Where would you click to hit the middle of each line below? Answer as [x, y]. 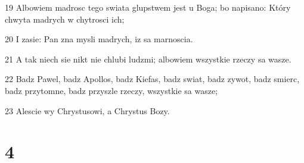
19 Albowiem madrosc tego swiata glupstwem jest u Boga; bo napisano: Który [148, 7]
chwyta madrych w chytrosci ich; [65, 19]
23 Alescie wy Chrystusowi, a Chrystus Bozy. [87, 110]
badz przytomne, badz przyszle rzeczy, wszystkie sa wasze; [111, 90]
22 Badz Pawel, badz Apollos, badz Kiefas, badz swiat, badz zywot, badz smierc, [152, 79]
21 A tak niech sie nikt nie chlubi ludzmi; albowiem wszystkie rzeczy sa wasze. [148, 59]
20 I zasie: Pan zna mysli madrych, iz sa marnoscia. [99, 39]
